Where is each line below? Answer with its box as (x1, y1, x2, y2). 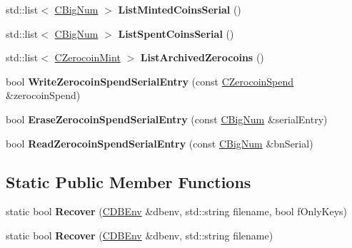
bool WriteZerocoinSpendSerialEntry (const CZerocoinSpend (6, 73, 294, 88)
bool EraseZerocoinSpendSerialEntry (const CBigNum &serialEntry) (6, 111, 328, 126)
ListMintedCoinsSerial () (118, 2, 241, 16)
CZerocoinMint (54, 50, 121, 65)
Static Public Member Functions (6, 170, 251, 192)
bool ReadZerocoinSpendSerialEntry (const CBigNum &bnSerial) (6, 135, 313, 150)
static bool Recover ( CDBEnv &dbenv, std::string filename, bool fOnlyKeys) (6, 204, 348, 219)
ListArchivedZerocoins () (140, 50, 264, 65)
